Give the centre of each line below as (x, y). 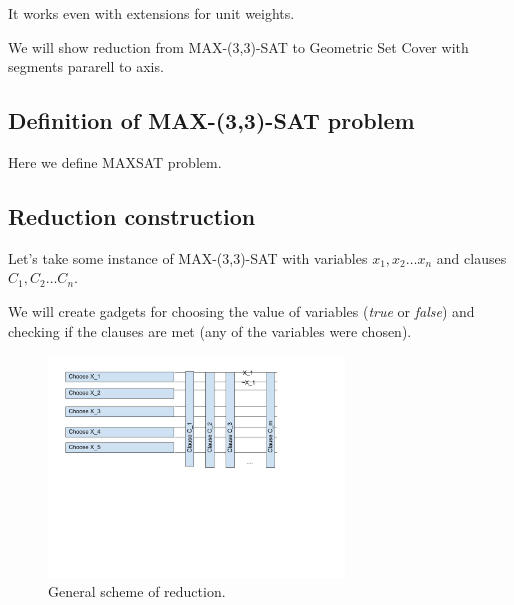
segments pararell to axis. (86, 66)
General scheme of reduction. (137, 591)
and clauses (471, 257)
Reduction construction (132, 215)
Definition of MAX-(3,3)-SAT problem (211, 120)
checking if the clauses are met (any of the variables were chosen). (210, 330)
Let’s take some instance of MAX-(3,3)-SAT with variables (188, 257)
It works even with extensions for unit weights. (151, 13)
